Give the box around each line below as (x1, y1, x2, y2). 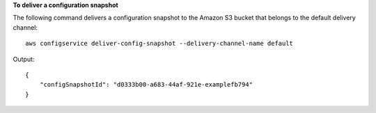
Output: (13, 55, 35, 63)
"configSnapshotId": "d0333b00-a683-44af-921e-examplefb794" (39, 80, 253, 89)
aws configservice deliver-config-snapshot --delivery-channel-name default (25, 40, 294, 48)
